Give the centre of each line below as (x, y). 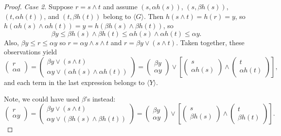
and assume (120, 6)
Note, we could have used (42, 98)
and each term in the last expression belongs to (74, 82)
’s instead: (100, 98)
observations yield (31, 52)
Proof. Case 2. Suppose (39, 6)
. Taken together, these (210, 42)
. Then (154, 16)
